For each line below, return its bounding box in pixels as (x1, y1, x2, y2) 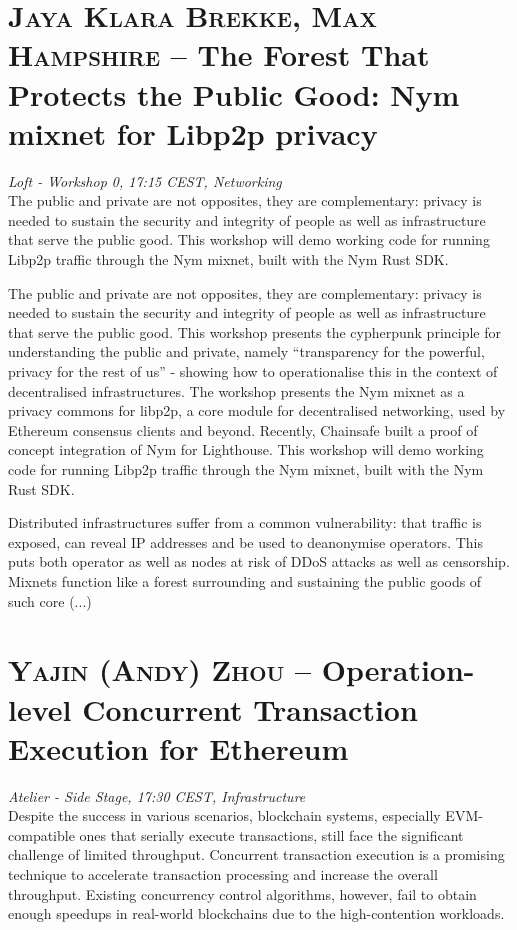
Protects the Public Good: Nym (8, 73, 460, 114)
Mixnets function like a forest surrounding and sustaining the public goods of (8, 570, 482, 591)
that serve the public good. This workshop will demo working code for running (8, 229, 490, 250)
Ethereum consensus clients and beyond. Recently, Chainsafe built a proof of (8, 419, 478, 440)
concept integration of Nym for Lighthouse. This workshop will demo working (8, 439, 484, 460)
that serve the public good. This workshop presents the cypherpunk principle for (8, 321, 501, 342)
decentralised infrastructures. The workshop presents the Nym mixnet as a (8, 380, 465, 401)
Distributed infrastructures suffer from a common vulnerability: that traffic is (8, 512, 482, 533)
